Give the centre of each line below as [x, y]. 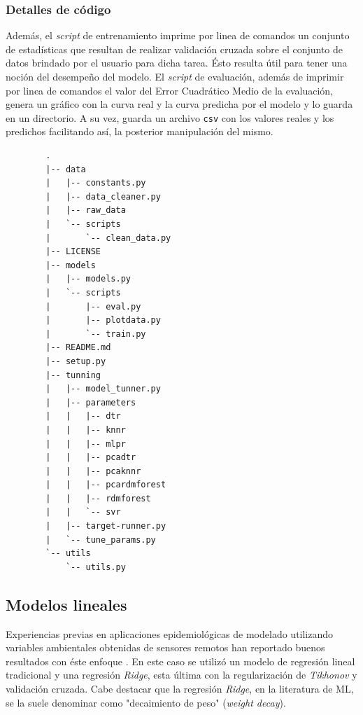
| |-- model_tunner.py [103, 389]
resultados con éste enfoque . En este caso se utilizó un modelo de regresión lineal [180, 661]
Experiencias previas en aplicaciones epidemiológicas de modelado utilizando [170, 633]
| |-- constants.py [96, 183]
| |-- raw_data [86, 210]
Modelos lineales [66, 604]
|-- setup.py [76, 361]
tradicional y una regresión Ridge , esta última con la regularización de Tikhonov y [181, 675]
